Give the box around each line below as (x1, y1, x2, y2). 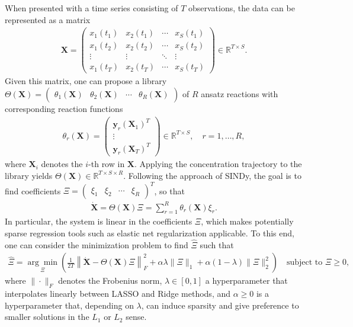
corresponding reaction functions (5, 102, 123, 114)
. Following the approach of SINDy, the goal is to (123, 169, 301, 181)
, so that (154, 184, 185, 197)
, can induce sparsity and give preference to (141, 299, 299, 311)
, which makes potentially (201, 215, 294, 227)
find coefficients (5, 184, 61, 197)
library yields (5, 169, 53, 181)
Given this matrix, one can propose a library (5, 75, 167, 87)
